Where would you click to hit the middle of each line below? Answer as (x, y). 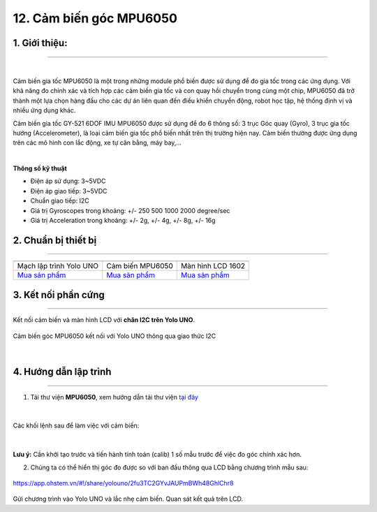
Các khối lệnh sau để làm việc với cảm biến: (76, 425)
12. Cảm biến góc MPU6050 (95, 18)
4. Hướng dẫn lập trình (62, 372)
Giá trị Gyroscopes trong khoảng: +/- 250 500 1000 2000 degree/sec (130, 210)
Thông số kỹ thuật (40, 168)
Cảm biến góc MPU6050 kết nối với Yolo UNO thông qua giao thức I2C (114, 336)
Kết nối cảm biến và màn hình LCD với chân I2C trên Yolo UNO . (104, 320)
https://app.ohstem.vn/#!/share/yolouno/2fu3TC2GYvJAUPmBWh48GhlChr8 (123, 483)
